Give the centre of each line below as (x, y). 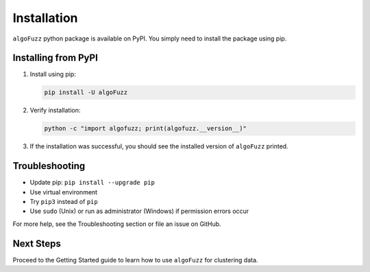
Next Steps (37, 243)
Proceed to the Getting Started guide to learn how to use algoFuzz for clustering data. (135, 260)
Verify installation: (55, 111)
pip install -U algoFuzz (86, 92)
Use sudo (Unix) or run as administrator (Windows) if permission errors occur (139, 211)
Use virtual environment (64, 192)
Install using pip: (53, 74)
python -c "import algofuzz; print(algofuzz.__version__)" (145, 128)
